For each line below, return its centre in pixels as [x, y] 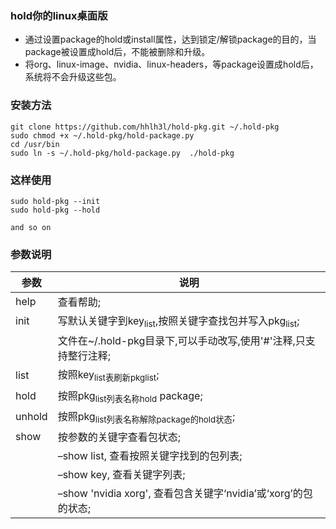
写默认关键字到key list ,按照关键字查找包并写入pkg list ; [178, 322]
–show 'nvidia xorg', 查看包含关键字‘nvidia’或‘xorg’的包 [185, 493]
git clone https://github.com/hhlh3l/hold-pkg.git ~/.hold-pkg [145, 127]
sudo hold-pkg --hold [55, 210]
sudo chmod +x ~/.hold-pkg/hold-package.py [102, 135]
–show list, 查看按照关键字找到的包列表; [150, 455]
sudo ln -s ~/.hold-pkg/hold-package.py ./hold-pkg [122, 153]
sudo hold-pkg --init [55, 201]
